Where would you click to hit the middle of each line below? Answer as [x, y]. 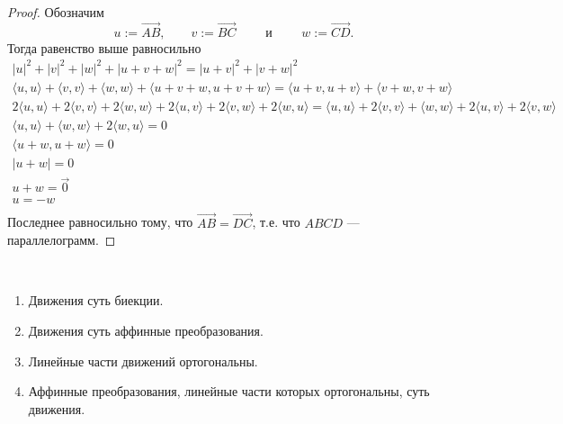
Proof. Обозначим [56, 12]
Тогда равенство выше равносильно [104, 47]
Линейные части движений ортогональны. [143, 361]
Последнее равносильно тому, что [100, 222]
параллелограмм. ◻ [62, 240]
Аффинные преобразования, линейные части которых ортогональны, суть [229, 391]
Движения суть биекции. [96, 300]
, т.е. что [276, 222]
